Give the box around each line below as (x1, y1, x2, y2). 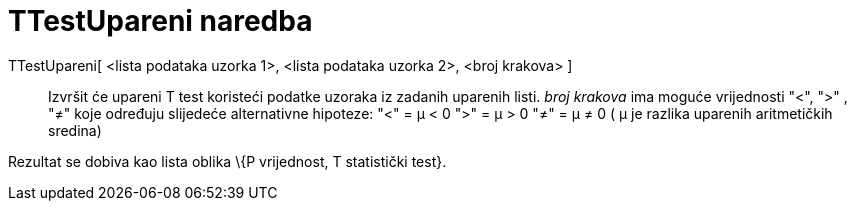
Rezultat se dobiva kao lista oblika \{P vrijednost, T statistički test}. (8, 152, 447, 170)
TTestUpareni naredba (8, 4, 313, 38)
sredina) (48, 121, 102, 139)
